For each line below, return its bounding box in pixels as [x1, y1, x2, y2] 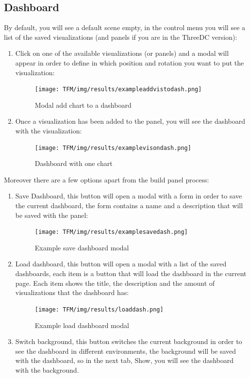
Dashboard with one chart [34, 158, 113, 168]
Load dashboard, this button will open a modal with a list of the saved [15, 259, 227, 269]
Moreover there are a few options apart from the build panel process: [4, 174, 209, 184]
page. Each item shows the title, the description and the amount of [15, 278, 215, 288]
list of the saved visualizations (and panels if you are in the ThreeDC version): [4, 32, 237, 42]
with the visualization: [15, 126, 82, 136]
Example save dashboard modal [34, 242, 129, 252]
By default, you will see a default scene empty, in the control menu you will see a [4, 22, 246, 33]
